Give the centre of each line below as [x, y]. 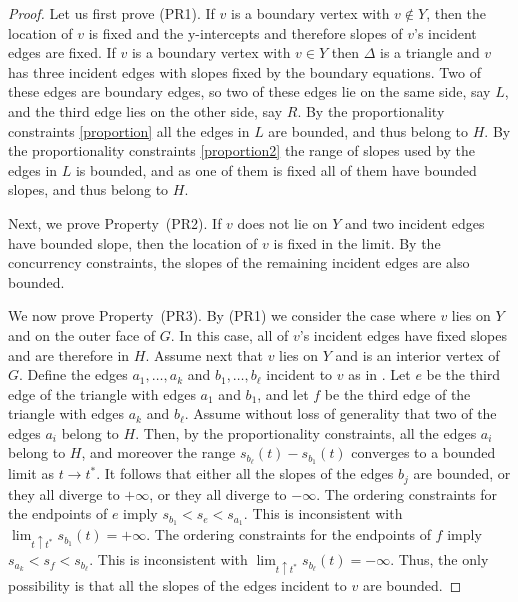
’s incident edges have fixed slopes [403, 334]
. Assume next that [204, 354]
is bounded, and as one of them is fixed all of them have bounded [276, 169]
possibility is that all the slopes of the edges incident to [177, 584]
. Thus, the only [439, 559]
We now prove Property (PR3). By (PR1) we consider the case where [222, 315]
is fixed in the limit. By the [357, 242]
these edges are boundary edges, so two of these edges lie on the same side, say [249, 91]
